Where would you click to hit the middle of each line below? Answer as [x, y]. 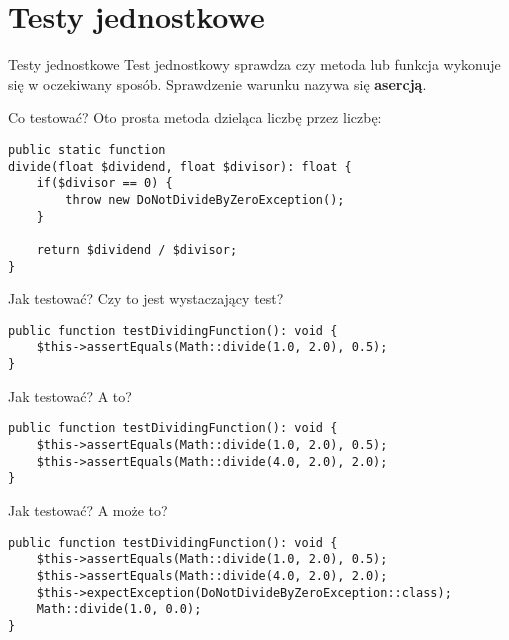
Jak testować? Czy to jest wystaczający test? [146, 298]
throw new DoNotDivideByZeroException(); [205, 199]
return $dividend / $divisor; [137, 249]
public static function [87, 149]
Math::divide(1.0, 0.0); [119, 609]
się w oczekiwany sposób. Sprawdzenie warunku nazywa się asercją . [217, 83]
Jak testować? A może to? [88, 509]
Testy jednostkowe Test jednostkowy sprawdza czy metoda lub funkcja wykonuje [254, 64]
